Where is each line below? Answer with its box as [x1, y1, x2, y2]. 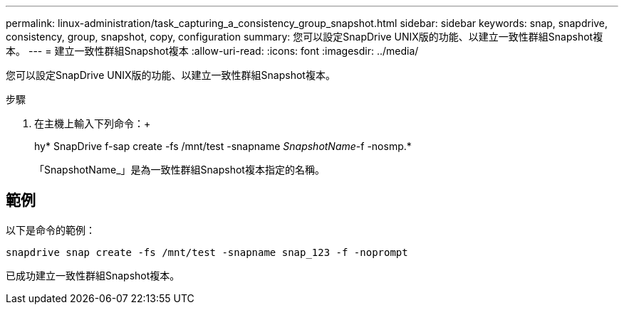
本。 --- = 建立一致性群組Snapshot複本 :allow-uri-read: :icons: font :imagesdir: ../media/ [6, 45, 419, 57]
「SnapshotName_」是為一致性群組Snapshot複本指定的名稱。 [34, 164, 325, 176]
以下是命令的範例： [6, 223, 95, 236]
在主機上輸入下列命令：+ [34, 117, 151, 129]
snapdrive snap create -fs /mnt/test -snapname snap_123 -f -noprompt [6, 246, 408, 258]
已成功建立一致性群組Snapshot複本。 [6, 269, 180, 282]
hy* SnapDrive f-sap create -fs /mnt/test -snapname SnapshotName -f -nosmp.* [34, 140, 412, 152]
